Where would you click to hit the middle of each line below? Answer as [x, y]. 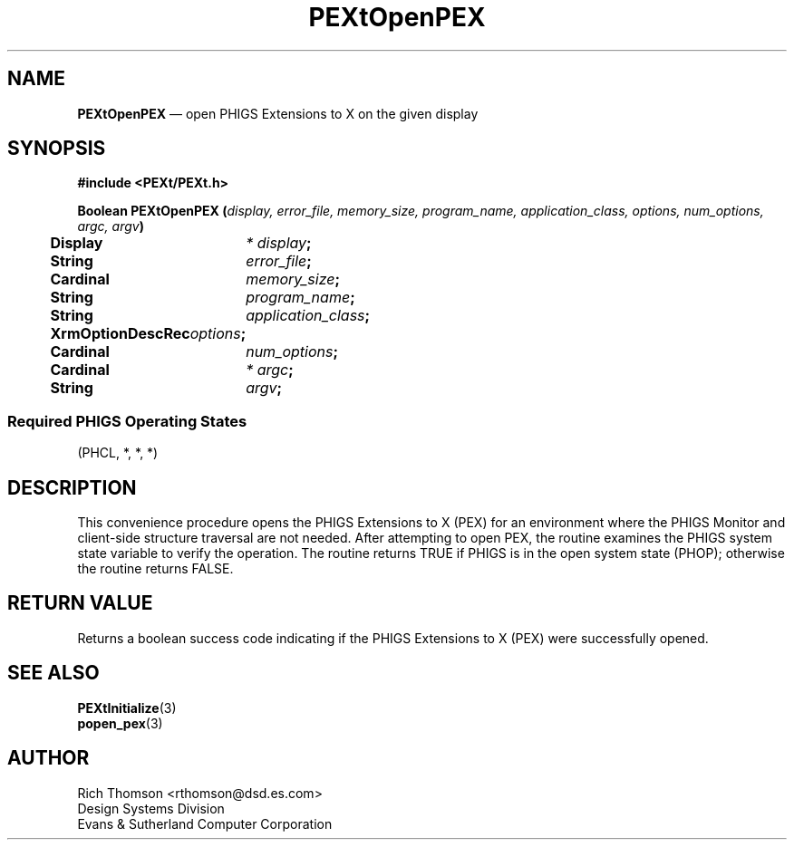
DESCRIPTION [72, 487]
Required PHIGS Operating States [127, 421]
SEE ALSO [53, 673]
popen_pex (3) [120, 723]
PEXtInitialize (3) [127, 707]
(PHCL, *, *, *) [118, 453]
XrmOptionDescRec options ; [148, 334]
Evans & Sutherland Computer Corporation [205, 823]
